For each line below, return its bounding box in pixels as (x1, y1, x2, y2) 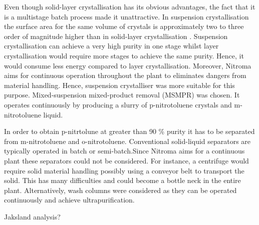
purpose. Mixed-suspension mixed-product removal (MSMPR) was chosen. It (4, 89, 240, 100)
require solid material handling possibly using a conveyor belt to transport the (4, 165, 244, 175)
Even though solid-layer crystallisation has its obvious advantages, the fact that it (4, 1, 255, 11)
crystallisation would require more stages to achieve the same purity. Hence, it (4, 50, 244, 60)
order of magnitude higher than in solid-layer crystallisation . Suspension (4, 30, 228, 41)
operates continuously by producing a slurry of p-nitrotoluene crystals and (4, 99, 232, 109)
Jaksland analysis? (4, 211, 61, 221)
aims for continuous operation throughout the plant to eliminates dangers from (4, 70, 246, 80)
